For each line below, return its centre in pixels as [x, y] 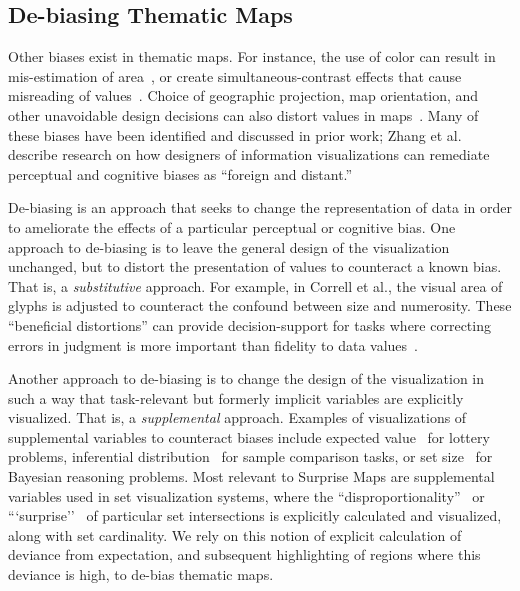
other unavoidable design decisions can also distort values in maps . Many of [243, 114]
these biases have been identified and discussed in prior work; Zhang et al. [235, 134]
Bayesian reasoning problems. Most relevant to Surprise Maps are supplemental [251, 476]
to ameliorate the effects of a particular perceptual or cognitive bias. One [232, 226]
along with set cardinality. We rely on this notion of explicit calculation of [235, 534]
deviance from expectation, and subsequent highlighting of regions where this [244, 554]
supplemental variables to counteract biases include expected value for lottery [249, 436]
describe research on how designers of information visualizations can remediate [249, 154]
